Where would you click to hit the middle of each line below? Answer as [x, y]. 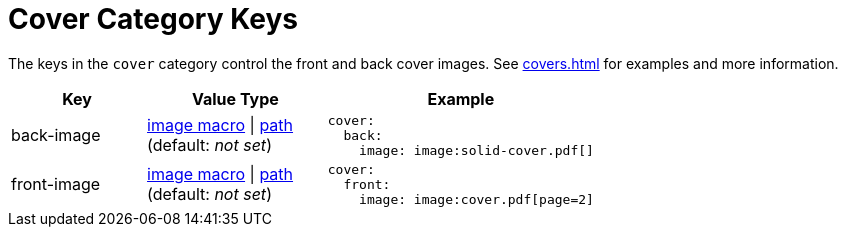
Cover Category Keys [153, 19]
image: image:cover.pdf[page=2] [476, 199]
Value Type [235, 98]
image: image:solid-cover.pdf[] [476, 150]
